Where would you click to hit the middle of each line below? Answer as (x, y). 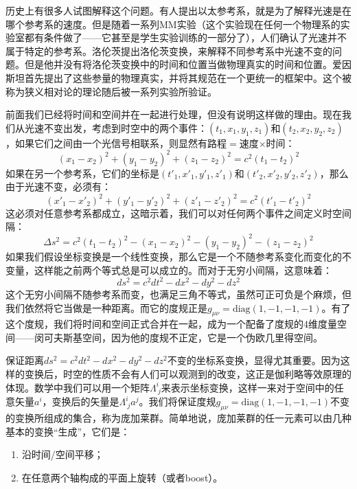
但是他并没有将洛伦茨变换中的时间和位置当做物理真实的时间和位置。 (178, 64)
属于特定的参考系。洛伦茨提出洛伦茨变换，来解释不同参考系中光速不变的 (169, 50)
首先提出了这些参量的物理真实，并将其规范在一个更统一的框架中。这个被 (188, 77)
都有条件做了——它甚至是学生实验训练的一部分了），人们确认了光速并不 (185, 37)
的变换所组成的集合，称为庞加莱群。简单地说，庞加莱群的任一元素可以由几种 (178, 418)
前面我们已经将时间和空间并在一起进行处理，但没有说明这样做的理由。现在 (174, 114)
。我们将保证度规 (177, 401)
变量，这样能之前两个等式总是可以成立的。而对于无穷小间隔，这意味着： (169, 270)
